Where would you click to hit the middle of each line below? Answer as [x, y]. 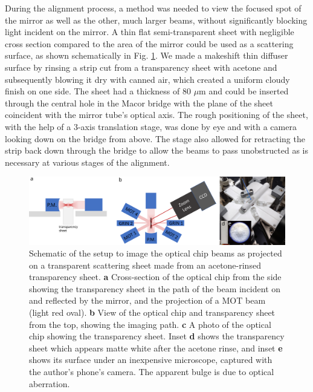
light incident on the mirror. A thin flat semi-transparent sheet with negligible [150, 32]
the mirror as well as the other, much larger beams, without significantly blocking [156, 20]
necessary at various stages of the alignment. [87, 162]
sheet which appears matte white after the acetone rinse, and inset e [156, 348]
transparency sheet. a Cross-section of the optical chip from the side [155, 277]
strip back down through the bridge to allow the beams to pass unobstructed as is [156, 150]
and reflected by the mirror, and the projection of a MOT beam [147, 300]
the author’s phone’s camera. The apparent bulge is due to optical [152, 372]
